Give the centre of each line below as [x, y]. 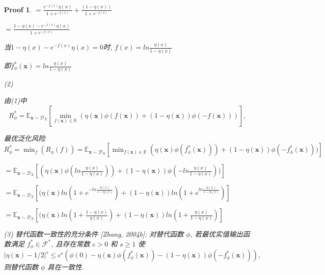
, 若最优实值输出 [217, 234]
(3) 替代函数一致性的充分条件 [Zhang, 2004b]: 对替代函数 [94, 234]
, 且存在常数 [70, 243]
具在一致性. [66, 267]
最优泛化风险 [25, 138]
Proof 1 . [18, 9]
